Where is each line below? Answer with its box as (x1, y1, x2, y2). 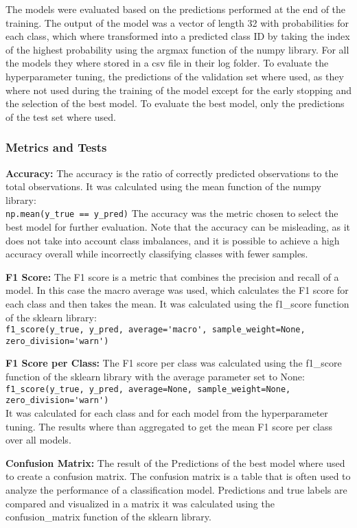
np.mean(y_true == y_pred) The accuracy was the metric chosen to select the (5, 206, 338, 220)
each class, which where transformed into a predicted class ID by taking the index (5, 29, 350, 43)
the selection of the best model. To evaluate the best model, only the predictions (5, 96, 345, 111)
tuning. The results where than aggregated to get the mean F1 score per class (5, 419, 332, 433)
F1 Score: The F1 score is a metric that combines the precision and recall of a (5, 269, 339, 284)
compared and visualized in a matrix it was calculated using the (5, 496, 275, 510)
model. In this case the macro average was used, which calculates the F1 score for (5, 283, 349, 297)
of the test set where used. (5, 109, 116, 124)
